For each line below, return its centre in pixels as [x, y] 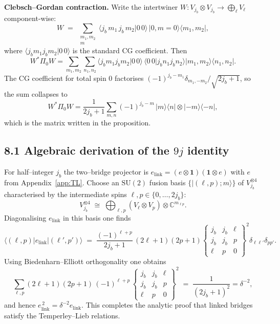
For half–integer [29, 171]
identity [208, 150]
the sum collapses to [36, 93]
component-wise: [30, 18]
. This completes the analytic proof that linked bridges [167, 305]
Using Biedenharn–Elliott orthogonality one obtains [85, 261]
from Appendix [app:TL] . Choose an [62, 182]
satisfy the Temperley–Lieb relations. [62, 315]
